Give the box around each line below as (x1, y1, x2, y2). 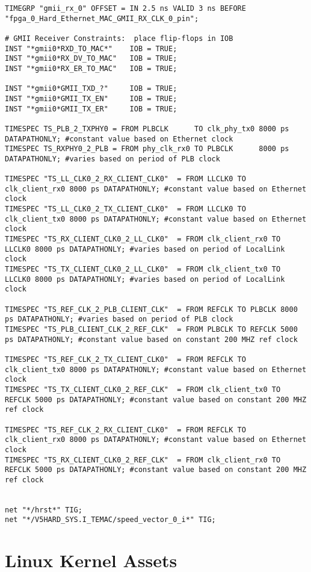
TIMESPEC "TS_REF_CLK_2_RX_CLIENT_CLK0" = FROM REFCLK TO (5, 425, 246, 434)
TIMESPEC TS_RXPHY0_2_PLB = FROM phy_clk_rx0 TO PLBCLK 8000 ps (5, 145, 289, 154)
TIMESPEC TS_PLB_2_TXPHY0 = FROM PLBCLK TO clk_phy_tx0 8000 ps (5, 124, 289, 133)
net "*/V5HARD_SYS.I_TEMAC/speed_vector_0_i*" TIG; (5, 515, 216, 524)
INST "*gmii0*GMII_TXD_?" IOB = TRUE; (5, 84, 177, 93)
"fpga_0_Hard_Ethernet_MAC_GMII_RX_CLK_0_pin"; (5, 14, 199, 23)
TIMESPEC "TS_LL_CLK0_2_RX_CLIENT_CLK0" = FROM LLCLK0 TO (5, 175, 246, 184)
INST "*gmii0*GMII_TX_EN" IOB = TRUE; (5, 94, 177, 103)
